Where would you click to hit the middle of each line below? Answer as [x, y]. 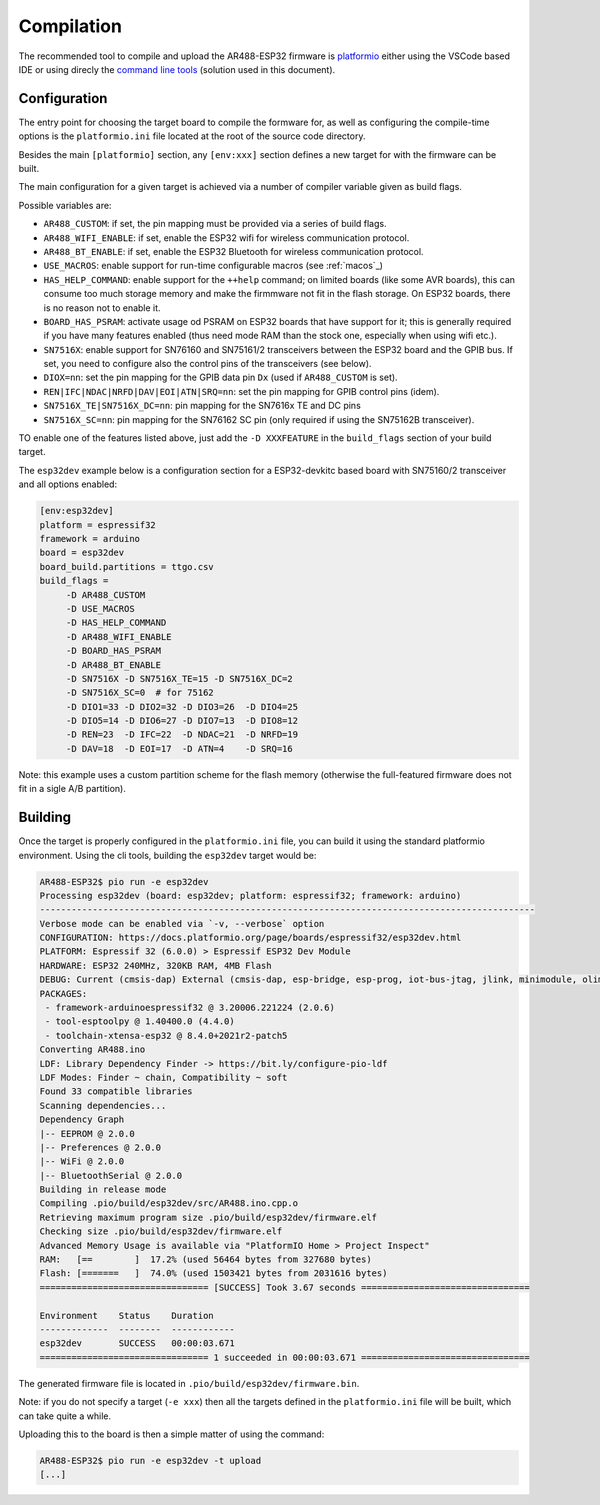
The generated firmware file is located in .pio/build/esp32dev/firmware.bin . [189, 1383]
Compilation [70, 26]
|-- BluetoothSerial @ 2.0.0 [111, 1175]
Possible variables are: [65, 205]
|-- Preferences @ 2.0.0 [100, 1147]
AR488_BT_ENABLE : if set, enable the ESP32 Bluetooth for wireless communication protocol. [233, 251]
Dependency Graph [82, 1119]
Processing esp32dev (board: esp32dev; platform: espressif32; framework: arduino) [250, 895]
